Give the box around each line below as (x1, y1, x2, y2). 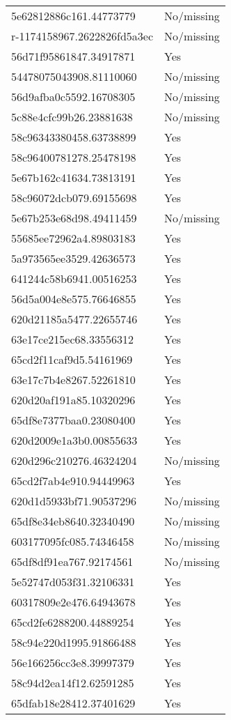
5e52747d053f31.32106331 (11, 574, 135, 590)
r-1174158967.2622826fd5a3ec (11, 28, 154, 44)
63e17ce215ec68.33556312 (11, 331, 134, 347)
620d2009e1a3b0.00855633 (11, 432, 138, 448)
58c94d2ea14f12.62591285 (11, 675, 134, 691)
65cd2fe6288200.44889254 (11, 614, 134, 630)
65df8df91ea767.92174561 (11, 553, 134, 569)
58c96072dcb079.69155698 (11, 190, 137, 206)
